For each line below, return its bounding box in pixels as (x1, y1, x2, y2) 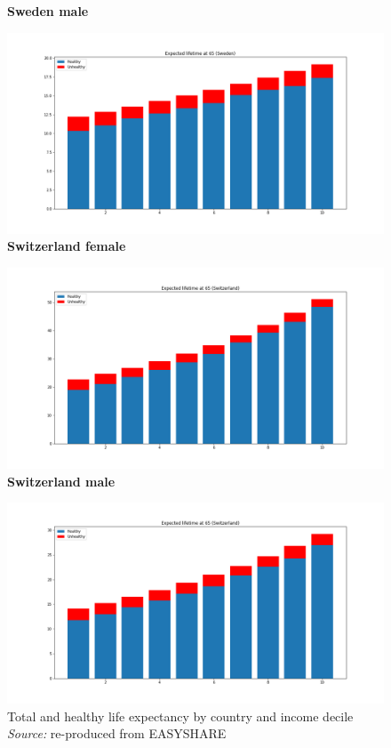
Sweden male (7, 2, 89, 20)
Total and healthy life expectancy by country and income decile (7, 706, 354, 725)
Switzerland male (7, 471, 116, 490)
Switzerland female (7, 237, 126, 255)
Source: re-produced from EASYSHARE (7, 724, 227, 743)
